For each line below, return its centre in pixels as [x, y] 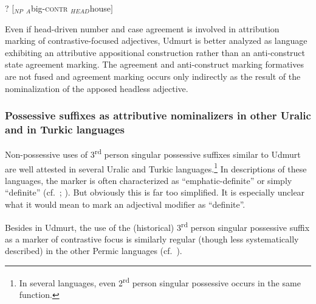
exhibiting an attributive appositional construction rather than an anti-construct [155, 52]
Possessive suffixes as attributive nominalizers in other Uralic [158, 115]
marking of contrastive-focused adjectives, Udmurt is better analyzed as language [156, 41]
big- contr [49, 8]
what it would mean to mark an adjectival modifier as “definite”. [125, 204]
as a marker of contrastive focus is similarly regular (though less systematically [152, 239]
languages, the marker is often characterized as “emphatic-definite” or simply [149, 180]
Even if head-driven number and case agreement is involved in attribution [142, 28]
